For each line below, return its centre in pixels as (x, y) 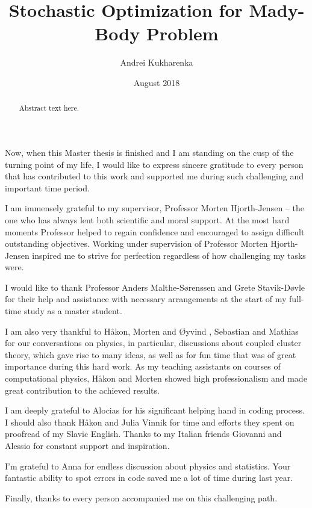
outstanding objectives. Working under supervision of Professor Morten (136, 243)
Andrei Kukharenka (157, 62)
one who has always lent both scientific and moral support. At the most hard (147, 219)
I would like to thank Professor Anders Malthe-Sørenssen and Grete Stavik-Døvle (155, 287)
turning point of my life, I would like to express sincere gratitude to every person (154, 164)
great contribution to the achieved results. (82, 390)
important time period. (47, 187)
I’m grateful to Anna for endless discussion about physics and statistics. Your (148, 466)
